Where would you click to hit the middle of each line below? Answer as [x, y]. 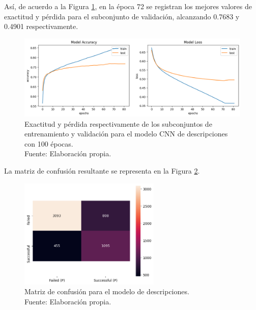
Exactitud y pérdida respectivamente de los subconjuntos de [118, 123]
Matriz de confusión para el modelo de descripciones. [107, 291]
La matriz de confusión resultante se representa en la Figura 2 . [102, 170]
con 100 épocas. [49, 143]
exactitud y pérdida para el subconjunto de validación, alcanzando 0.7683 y [122, 16]
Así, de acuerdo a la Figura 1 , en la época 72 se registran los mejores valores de [128, 6]
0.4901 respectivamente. [41, 26]
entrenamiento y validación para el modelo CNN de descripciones [126, 134]
